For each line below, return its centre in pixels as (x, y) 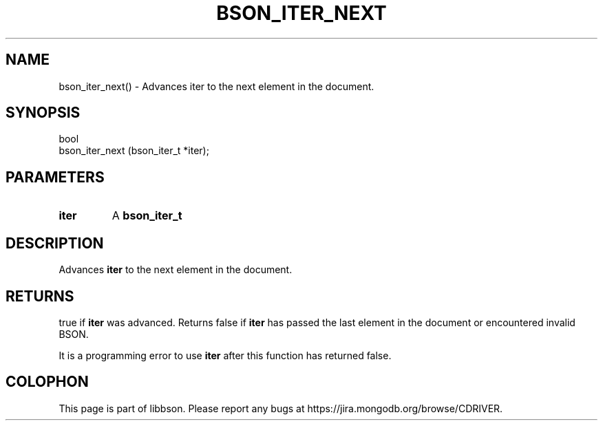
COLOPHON (47, 382)
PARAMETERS (55, 177)
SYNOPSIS (43, 113)
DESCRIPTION (55, 243)
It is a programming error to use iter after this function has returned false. (225, 355)
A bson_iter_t (147, 216)
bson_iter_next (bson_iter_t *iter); (134, 151)
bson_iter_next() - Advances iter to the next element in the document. (216, 86)
